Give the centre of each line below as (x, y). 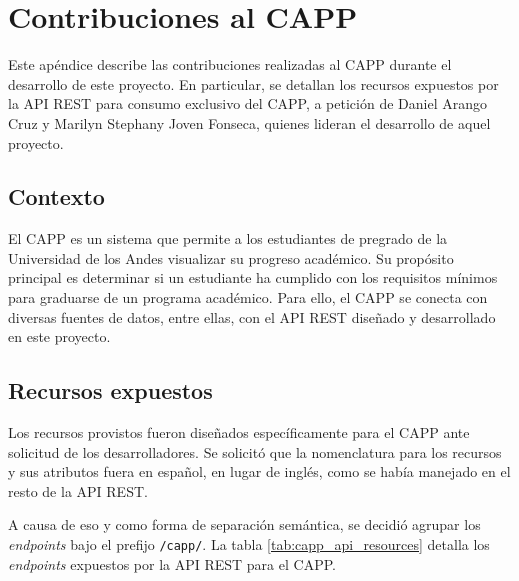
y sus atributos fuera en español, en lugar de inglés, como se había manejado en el (259, 471)
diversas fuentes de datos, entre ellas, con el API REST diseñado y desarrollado (252, 316)
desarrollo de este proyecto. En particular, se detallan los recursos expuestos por (253, 83)
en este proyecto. (59, 336)
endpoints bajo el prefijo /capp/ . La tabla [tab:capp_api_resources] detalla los (249, 544)
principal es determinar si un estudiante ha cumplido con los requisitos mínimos (253, 277)
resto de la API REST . (78, 490)
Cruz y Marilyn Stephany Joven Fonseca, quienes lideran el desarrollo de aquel (249, 122)
